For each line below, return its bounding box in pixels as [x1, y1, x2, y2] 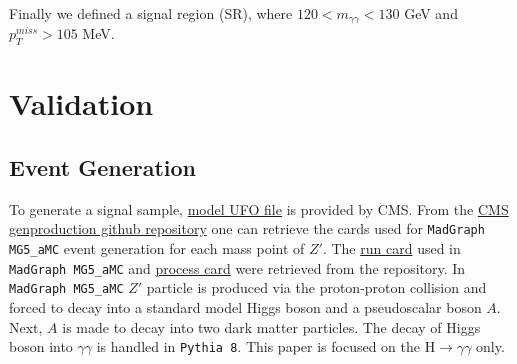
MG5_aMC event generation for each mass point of [9, 238, 305, 259]
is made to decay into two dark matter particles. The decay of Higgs [62, 316, 481, 337]
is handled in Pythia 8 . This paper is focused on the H [96, 336, 436, 357]
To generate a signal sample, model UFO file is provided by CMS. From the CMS [9, 198, 509, 219]
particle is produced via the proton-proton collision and [146, 277, 487, 298]
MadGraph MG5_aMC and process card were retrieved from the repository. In [9, 257, 466, 278]
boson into [9, 336, 73, 357]
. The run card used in [322, 238, 461, 259]
